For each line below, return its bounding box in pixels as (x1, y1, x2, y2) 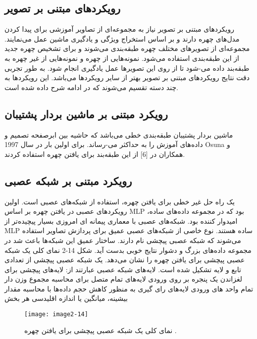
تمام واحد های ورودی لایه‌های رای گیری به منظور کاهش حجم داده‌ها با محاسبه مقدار (4, 283, 254, 293)
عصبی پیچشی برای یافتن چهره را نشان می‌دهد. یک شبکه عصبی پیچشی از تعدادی (4, 254, 245, 265)
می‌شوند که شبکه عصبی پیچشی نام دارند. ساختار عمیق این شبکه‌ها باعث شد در (4, 235, 241, 245)
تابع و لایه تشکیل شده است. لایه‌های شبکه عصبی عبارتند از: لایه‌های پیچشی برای (4, 264, 241, 274)
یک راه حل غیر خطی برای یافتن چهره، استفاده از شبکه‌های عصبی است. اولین (4, 196, 235, 206)
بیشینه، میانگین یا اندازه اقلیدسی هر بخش (4, 293, 128, 303)
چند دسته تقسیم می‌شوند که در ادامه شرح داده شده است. (4, 82, 178, 92)
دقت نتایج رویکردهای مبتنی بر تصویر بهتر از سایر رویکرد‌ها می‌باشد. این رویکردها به (4, 72, 250, 83)
